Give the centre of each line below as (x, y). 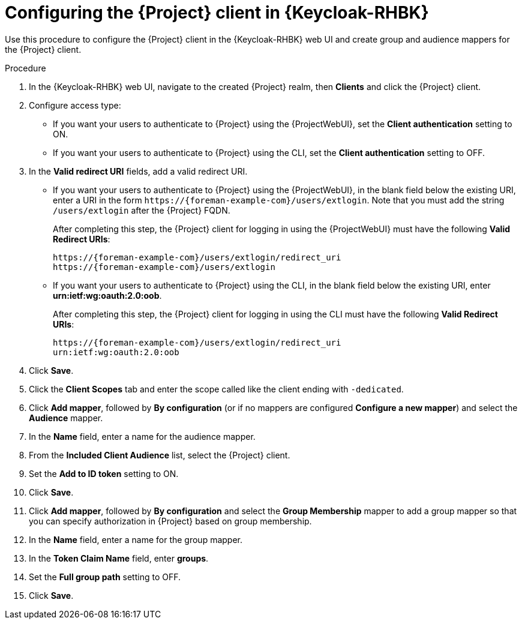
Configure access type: (75, 105)
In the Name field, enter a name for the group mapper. (136, 539)
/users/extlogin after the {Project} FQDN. (142, 210)
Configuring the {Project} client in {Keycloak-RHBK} (217, 13)
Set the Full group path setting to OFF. (105, 577)
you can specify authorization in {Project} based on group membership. (170, 521)
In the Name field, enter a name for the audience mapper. (142, 436)
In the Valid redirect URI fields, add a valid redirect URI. (138, 171)
